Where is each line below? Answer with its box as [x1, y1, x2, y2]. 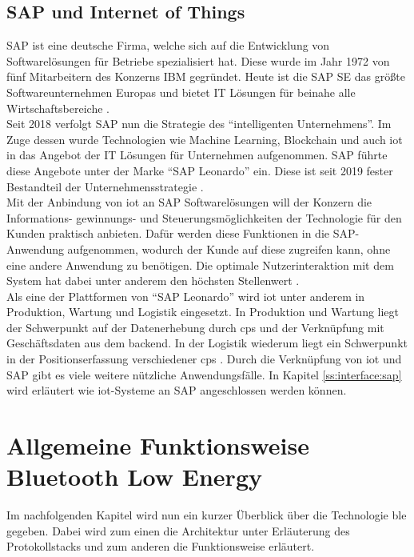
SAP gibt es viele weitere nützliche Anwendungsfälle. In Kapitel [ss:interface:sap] [6, 366, 402, 383]
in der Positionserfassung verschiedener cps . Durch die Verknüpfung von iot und [6, 351, 402, 367]
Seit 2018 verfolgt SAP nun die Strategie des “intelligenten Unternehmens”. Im [6, 115, 392, 132]
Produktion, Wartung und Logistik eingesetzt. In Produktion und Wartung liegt [6, 303, 400, 320]
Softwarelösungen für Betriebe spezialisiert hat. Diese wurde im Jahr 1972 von [6, 52, 390, 69]
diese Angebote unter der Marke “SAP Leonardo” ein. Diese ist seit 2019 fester [6, 162, 393, 178]
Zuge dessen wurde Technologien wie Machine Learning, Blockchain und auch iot [6, 130, 403, 147]
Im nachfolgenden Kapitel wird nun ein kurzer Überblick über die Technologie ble [6, 507, 407, 523]
